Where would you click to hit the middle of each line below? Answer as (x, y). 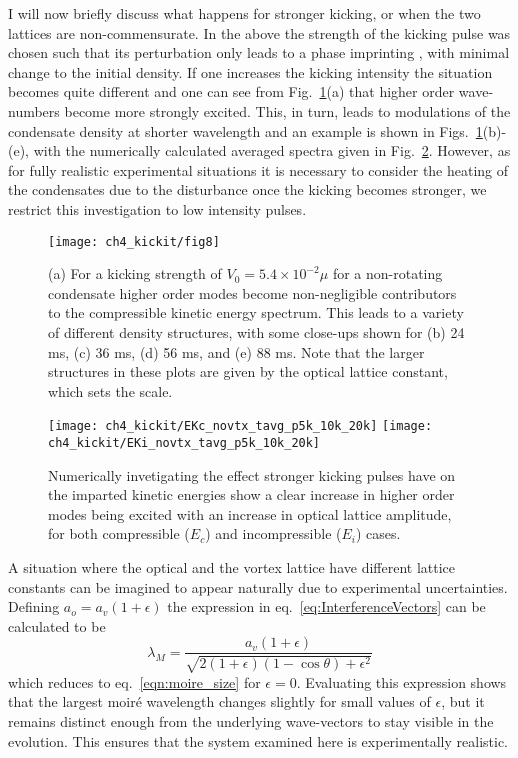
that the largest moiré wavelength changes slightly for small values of (219, 701)
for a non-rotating (387, 273)
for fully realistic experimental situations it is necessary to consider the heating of (258, 169)
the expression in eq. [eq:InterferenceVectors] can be (326, 606)
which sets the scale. (110, 390)
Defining (34, 606)
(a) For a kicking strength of (135, 273)
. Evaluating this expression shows (401, 681)
